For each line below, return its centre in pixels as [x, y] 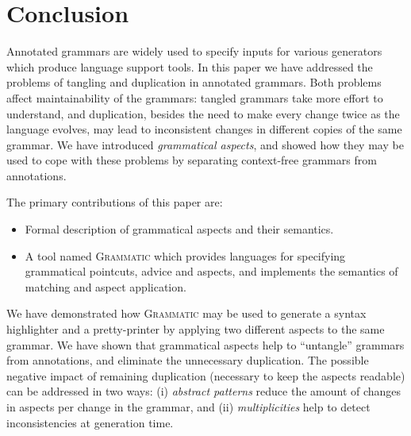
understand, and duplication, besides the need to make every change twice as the [203, 113]
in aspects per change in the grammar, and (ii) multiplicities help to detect [188, 407]
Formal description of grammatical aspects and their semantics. [179, 229]
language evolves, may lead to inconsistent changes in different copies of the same [204, 129]
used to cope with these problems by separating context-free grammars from [192, 160]
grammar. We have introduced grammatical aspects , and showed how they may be [205, 144]
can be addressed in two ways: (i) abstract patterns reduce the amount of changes [204, 391]
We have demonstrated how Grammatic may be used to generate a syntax [186, 313]
